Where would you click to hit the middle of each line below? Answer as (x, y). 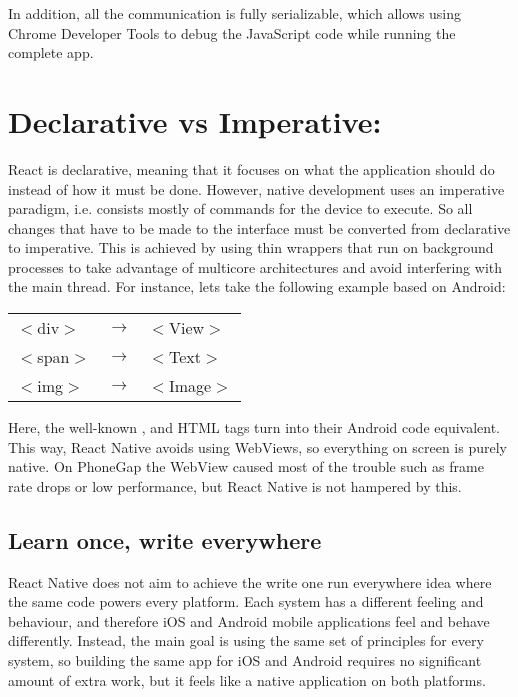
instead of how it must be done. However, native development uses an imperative (256, 188)
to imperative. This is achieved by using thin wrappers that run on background (251, 247)
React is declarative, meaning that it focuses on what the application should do (251, 168)
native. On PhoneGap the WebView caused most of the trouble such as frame (246, 466)
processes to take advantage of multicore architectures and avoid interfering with (255, 266)
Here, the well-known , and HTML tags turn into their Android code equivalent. (254, 427)
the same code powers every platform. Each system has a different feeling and (246, 601)
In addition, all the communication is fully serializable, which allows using (235, 13)
